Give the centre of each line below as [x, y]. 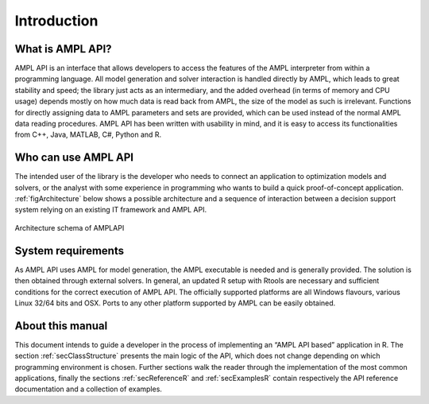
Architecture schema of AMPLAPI [70, 227]
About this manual [61, 326]
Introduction [56, 21]
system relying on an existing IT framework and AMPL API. [110, 210]
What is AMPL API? [63, 49]
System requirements [70, 251]
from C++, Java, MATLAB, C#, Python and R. [88, 134]
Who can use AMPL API [74, 158]
